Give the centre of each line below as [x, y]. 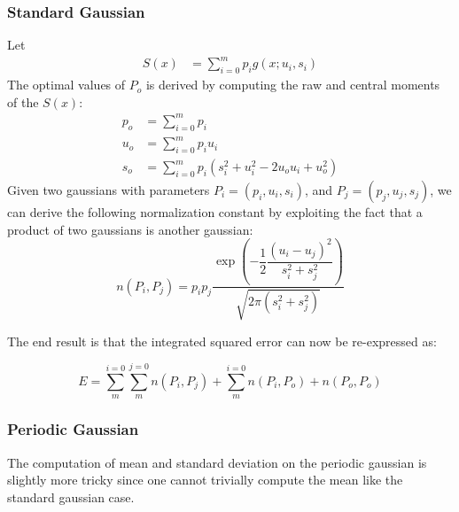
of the [23, 101]
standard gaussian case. [71, 496]
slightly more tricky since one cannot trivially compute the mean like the [205, 480]
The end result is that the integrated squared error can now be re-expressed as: [222, 341]
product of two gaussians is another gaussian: [130, 229]
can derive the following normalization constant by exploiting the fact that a [215, 212]
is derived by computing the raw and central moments [293, 85]
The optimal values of [66, 85]
